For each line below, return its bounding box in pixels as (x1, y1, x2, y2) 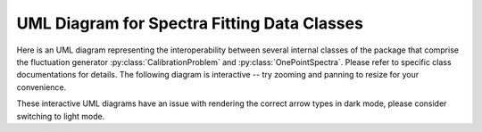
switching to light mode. (16, 111, 105, 121)
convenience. (16, 81, 67, 93)
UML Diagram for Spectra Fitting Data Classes (16, 13, 363, 33)
